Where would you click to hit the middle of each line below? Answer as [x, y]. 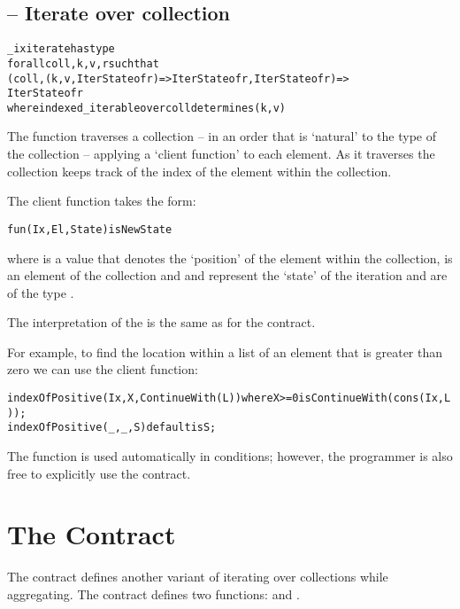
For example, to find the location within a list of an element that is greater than [225, 351]
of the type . [41, 292]
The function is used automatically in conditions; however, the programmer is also [230, 456]
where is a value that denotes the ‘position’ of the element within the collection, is [230, 258]
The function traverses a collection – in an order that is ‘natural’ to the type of [222, 136]
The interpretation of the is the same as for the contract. [161, 322]
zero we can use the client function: [103, 369]
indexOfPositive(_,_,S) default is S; [112, 428]
